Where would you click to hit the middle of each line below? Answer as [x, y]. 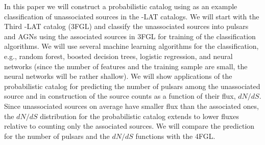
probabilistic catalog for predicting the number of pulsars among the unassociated [132, 86]
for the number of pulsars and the [57, 136]
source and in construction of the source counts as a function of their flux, [120, 96]
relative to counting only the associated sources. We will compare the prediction [129, 126]
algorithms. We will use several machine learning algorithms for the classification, [131, 46]
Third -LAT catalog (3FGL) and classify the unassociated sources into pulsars [126, 26]
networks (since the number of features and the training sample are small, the [126, 66]
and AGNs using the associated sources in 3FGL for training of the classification [130, 36]
